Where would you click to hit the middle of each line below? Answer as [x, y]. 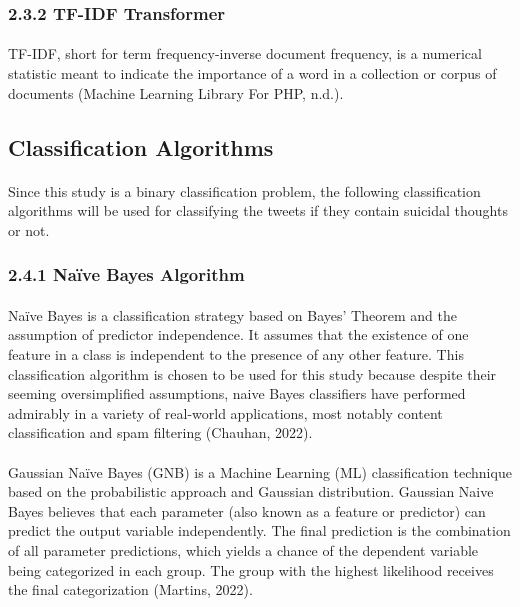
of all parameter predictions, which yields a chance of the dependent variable [243, 549]
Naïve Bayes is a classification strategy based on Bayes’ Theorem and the [232, 314]
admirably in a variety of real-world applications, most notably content [225, 412]
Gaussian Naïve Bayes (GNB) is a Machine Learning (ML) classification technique [260, 471]
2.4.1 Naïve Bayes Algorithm [126, 274]
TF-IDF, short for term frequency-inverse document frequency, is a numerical [245, 53]
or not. [29, 229]
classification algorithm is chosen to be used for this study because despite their [252, 373]
